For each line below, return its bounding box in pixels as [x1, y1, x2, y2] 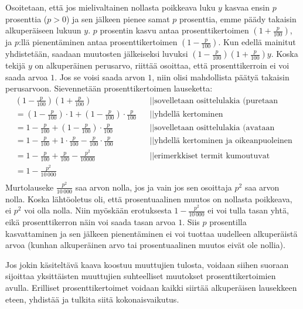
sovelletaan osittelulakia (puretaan [154, 96, 278, 105]
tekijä [5, 59, 26, 72]
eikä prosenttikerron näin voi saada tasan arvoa [5, 215, 176, 227]
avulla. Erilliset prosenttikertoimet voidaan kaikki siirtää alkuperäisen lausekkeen [5, 281, 297, 293]
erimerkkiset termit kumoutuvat [154, 152, 270, 161]
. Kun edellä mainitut [218, 36, 296, 48]
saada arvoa [5, 70, 48, 83]
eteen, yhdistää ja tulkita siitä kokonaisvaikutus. [5, 293, 179, 305]
